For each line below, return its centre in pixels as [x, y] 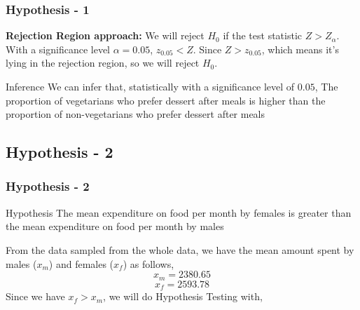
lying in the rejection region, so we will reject [103, 63]
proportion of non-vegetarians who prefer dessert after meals [136, 114]
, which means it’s [300, 49]
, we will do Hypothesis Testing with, [183, 296]
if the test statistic [263, 35]
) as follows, [148, 263]
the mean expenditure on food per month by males [115, 226]
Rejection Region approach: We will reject [105, 35]
